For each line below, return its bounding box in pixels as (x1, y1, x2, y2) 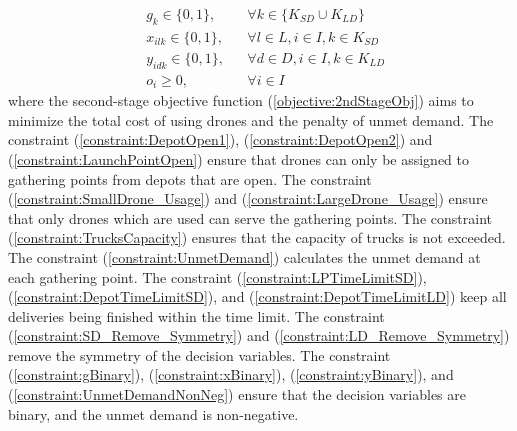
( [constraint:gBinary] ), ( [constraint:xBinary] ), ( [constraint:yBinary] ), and (8, 364, 454, 385)
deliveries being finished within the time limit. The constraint (8, 305, 385, 326)
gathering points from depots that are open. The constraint (8, 168, 372, 189)
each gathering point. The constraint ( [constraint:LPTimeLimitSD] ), (8, 266, 427, 287)
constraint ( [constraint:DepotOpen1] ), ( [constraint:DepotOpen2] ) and (8, 129, 433, 150)
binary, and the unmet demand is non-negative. (8, 403, 299, 424)
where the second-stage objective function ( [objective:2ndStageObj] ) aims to (8, 90, 474, 111)
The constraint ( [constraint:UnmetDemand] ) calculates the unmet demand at (8, 246, 481, 267)
